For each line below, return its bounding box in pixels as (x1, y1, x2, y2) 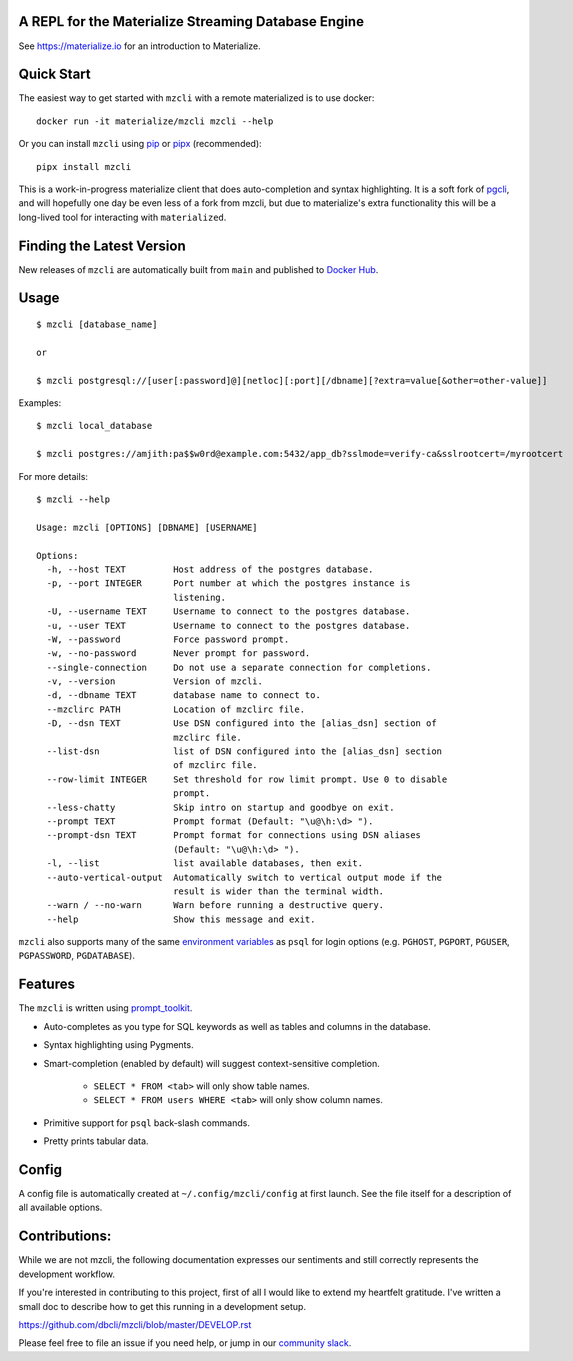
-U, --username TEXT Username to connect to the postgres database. (46, 606, 411, 617)
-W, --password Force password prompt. (46, 633, 290, 645)
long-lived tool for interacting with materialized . (18, 211, 227, 223)
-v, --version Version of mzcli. (46, 676, 264, 687)
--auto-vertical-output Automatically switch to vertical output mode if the (46, 871, 443, 883)
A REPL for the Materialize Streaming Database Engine (18, 13, 365, 30)
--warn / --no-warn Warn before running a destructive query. (46, 900, 385, 911)
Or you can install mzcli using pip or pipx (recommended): (18, 138, 262, 150)
